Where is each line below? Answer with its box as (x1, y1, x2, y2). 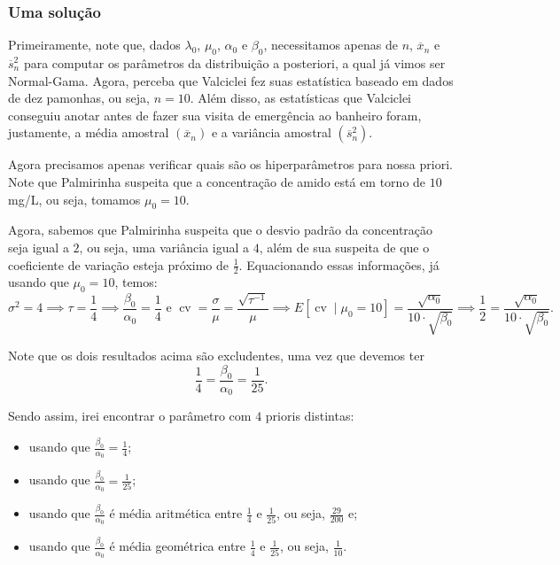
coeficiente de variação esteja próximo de (8, 255, 229, 274)
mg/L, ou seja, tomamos (8, 190, 141, 208)
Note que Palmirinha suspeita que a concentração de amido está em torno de (8, 172, 426, 190)
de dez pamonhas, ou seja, (8, 89, 150, 107)
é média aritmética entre (109, 504, 243, 522)
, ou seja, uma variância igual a (79, 237, 250, 256)
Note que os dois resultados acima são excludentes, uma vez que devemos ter (8, 346, 424, 365)
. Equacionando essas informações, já (238, 255, 439, 274)
